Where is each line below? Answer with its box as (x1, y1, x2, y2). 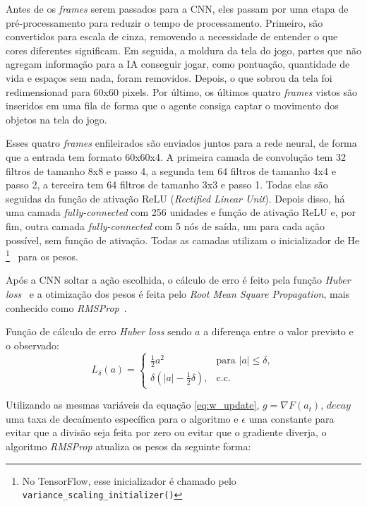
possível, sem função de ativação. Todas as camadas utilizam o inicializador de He (6, 232, 360, 247)
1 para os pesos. (6, 247, 78, 263)
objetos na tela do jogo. (6, 112, 107, 126)
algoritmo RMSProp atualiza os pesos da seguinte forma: (6, 439, 251, 453)
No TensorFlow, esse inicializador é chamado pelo (22, 473, 236, 488)
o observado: (6, 337, 59, 352)
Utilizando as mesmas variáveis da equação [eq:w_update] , (6, 397, 260, 412)
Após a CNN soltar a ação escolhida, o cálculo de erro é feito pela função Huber (6, 272, 351, 287)
